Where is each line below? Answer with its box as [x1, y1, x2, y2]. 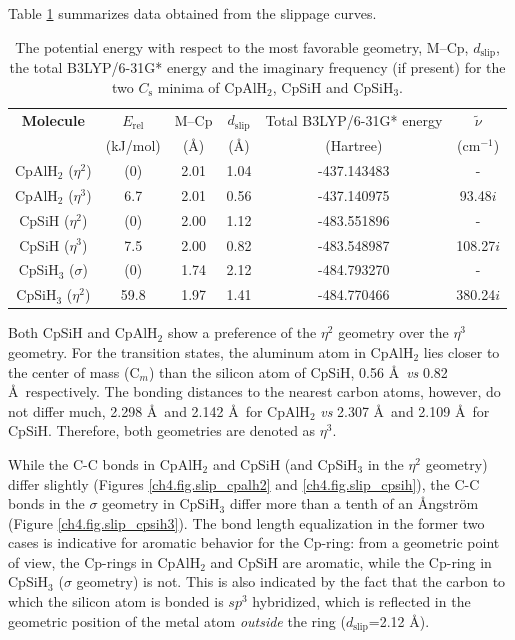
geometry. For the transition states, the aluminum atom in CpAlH [8, 341, 414, 362]
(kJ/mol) [105, 135, 161, 156]
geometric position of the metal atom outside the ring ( [8, 610, 346, 631]
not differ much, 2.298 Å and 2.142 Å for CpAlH [8, 400, 310, 421]
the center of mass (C [8, 361, 140, 382]
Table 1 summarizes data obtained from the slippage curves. [8, 3, 377, 23]
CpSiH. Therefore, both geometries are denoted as [8, 420, 316, 441]
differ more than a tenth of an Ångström [229, 493, 479, 514]
